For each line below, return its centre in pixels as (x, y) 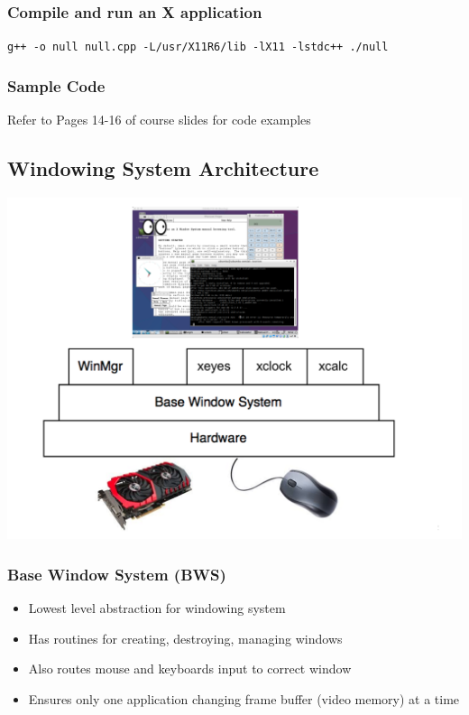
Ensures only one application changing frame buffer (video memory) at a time (244, 698)
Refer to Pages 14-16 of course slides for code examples (159, 120)
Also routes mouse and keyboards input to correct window (190, 669)
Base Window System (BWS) (117, 574)
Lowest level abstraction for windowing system (157, 608)
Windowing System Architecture (163, 168)
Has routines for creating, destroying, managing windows (185, 638)
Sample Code (56, 85)
